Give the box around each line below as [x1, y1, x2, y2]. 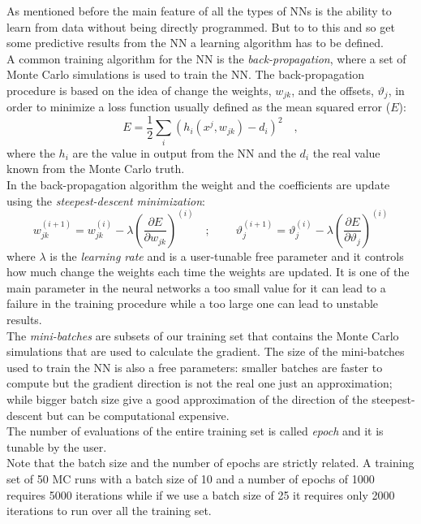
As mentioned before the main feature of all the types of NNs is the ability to [6, 2, 392, 19]
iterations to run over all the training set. [6, 502, 212, 519]
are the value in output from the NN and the [72, 144, 296, 161]
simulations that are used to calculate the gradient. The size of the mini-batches [6, 343, 405, 360]
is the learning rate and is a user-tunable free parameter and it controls [49, 247, 404, 264]
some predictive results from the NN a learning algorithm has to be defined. [6, 34, 384, 51]
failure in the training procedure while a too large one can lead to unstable [6, 295, 379, 312]
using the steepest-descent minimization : [6, 192, 205, 209]
